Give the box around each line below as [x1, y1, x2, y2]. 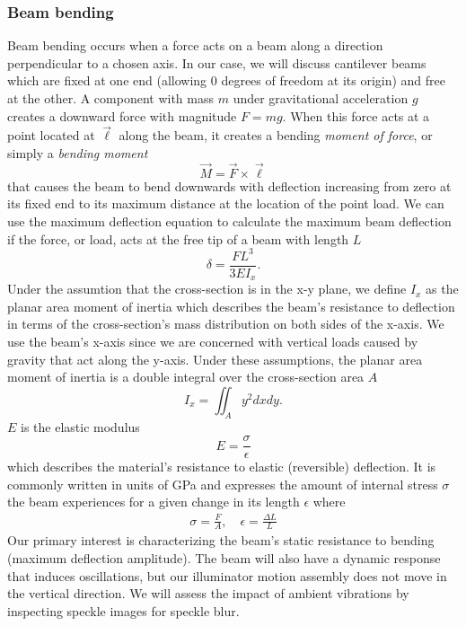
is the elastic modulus [21, 417, 140, 436]
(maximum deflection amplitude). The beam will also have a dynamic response [7, 548, 441, 567]
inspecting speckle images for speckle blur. [7, 601, 240, 620]
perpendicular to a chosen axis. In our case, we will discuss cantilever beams [7, 53, 426, 72]
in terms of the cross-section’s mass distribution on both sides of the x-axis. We [7, 314, 444, 333]
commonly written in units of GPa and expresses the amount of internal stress [7, 474, 438, 493]
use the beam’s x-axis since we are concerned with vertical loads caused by [7, 331, 418, 350]
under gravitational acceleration [233, 89, 409, 107]
